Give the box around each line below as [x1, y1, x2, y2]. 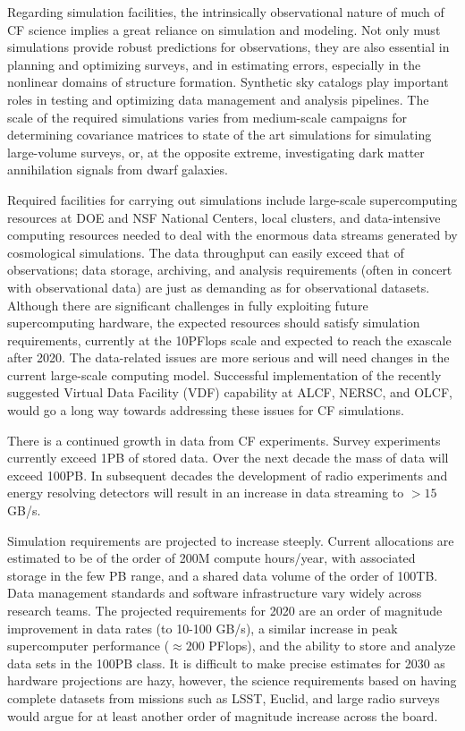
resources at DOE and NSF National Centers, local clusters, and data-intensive [7, 208, 441, 226]
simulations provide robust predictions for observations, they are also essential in [7, 38, 450, 56]
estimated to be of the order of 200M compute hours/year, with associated [7, 548, 416, 567]
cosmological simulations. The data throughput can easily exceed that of [7, 242, 404, 261]
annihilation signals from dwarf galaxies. [7, 160, 228, 179]
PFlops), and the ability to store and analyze [208, 636, 456, 655]
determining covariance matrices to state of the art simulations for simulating [7, 125, 432, 144]
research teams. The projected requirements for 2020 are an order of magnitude [7, 601, 443, 619]
